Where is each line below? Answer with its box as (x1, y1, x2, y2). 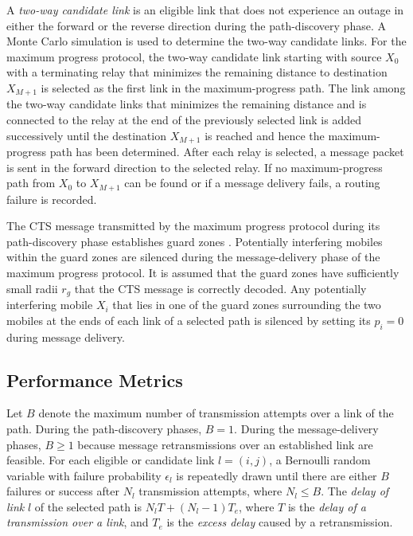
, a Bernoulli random (269, 452, 371, 468)
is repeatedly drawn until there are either (176, 467, 377, 483)
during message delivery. (6, 328, 125, 345)
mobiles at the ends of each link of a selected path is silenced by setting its (6, 311, 371, 328)
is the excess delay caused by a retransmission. (166, 514, 393, 530)
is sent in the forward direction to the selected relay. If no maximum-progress (6, 158, 383, 175)
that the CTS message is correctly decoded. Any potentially (74, 280, 367, 296)
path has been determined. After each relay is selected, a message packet (49, 143, 404, 160)
